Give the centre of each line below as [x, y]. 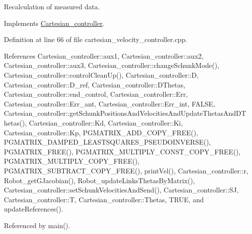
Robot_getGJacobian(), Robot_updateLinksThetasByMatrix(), [99, 180]
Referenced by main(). [37, 225]
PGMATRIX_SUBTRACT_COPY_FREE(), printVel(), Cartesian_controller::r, [126, 170]
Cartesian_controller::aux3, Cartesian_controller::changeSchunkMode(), [112, 65]
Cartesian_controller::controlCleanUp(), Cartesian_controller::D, [101, 74]
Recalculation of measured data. [52, 6]
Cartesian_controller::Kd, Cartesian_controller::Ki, [106, 122]
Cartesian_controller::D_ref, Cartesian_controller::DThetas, [95, 84]
